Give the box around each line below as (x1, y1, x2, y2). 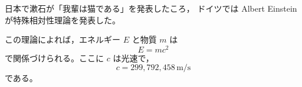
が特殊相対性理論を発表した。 (5, 13, 120, 26)
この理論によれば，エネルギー (5, 33, 120, 46)
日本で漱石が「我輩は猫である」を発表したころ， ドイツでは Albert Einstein (5, 2, 297, 14)
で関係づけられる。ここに (5, 51, 104, 64)
